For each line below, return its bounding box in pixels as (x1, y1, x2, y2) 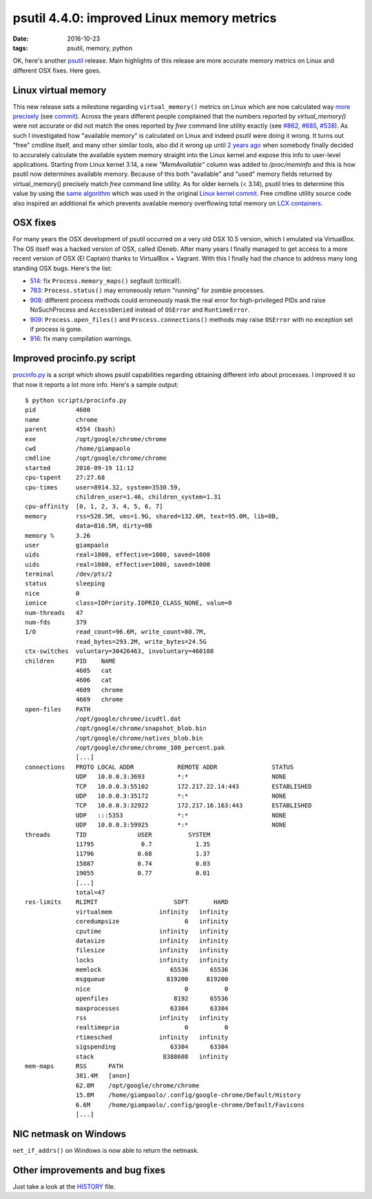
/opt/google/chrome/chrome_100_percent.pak (76, 744, 225, 752)
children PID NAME (25, 657, 116, 665)
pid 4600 (25, 406, 91, 414)
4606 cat (76, 676, 113, 684)
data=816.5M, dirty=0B (76, 522, 153, 530)
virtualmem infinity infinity (76, 907, 229, 916)
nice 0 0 (76, 985, 229, 993)
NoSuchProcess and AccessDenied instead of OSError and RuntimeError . (30, 305, 250, 314)
